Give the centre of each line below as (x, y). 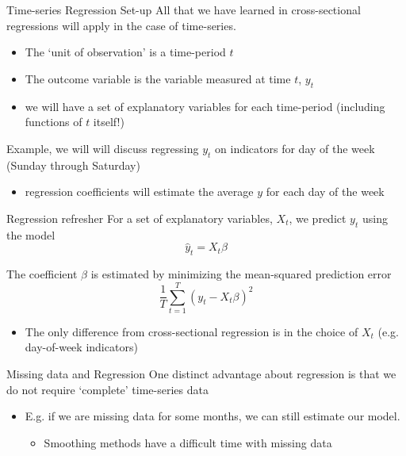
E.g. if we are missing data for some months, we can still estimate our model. (213, 416)
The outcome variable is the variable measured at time (158, 78)
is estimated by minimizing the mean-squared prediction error (241, 274)
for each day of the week (325, 192)
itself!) (109, 122)
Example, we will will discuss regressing (103, 148)
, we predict (318, 218)
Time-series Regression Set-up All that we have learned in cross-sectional (184, 10)
